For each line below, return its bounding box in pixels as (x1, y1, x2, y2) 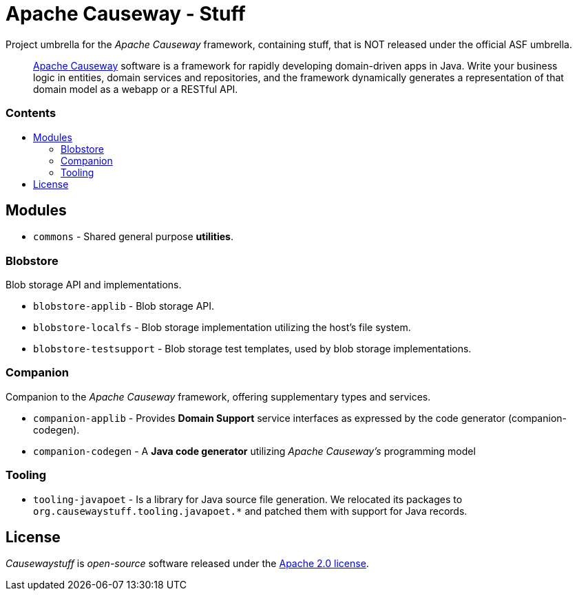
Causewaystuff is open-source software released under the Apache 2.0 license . (6, 557, 369, 570)
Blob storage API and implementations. (6, 279, 182, 291)
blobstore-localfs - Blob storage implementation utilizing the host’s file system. (33, 321, 411, 334)
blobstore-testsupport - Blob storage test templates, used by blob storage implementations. (33, 343, 472, 355)
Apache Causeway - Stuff (6, 2, 246, 25)
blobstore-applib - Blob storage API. (33, 300, 215, 312)
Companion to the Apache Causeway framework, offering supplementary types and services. (6, 390, 431, 403)
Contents (6, 106, 56, 120)
